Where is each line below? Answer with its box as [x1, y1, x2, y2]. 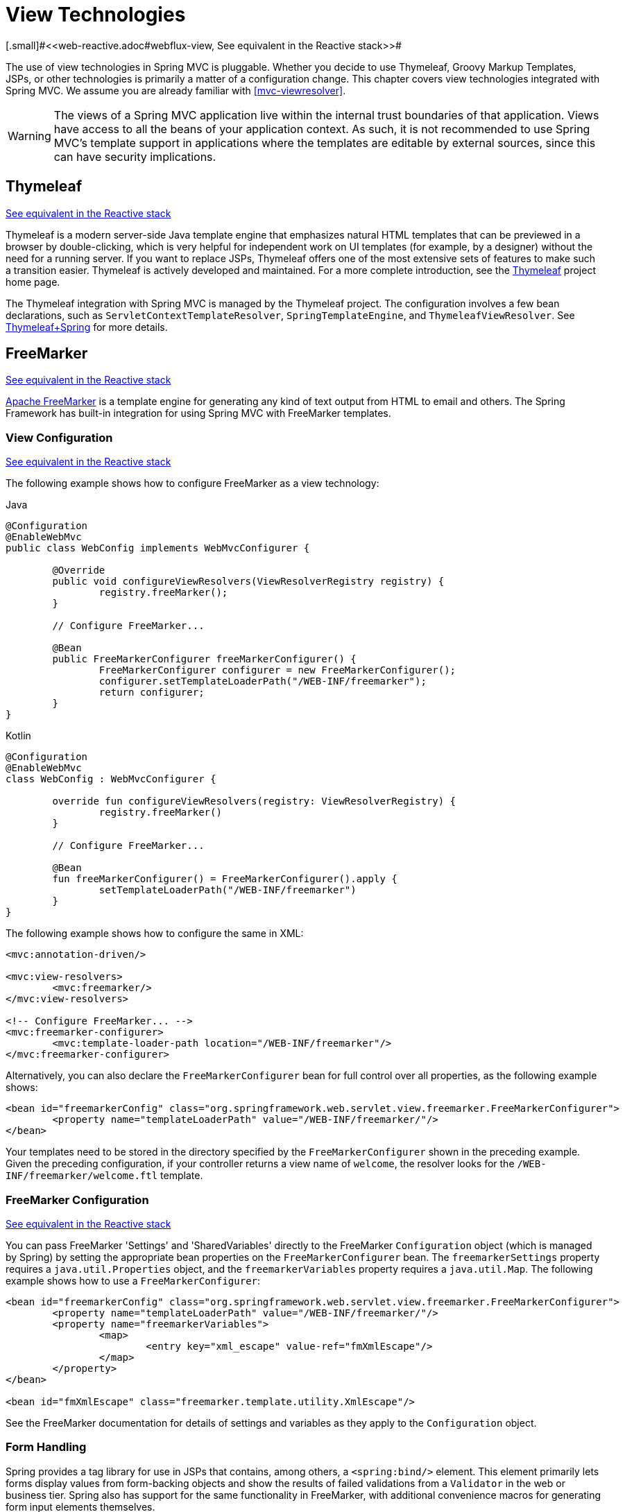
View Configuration [6, 430, 113, 445]
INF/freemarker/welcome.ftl [6, 1170, 158, 1182]
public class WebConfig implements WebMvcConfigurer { [6, 542, 310, 554]
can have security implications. [53, 149, 216, 164]
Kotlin [6, 730, 31, 742]
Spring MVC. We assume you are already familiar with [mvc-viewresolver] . [6, 84, 346, 96]
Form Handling [6, 1440, 87, 1454]
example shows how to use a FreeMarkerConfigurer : [6, 1274, 261, 1287]
